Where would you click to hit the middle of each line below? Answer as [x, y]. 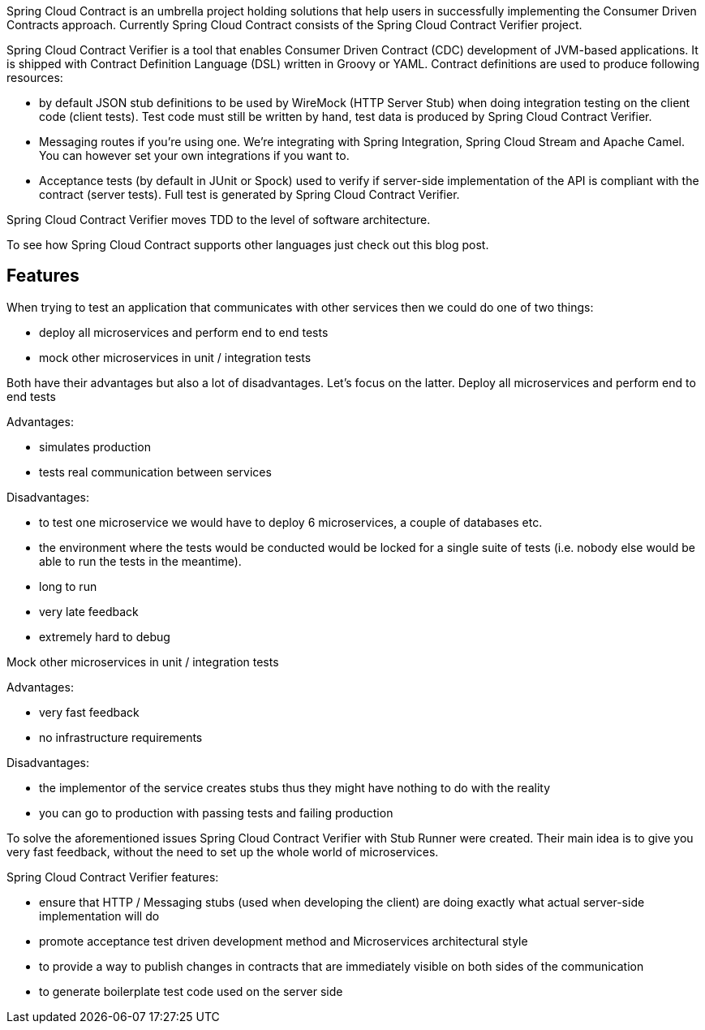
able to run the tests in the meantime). [140, 561]
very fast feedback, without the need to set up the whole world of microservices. [223, 851]
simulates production [95, 446]
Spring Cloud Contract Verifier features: [113, 877]
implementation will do [99, 916]
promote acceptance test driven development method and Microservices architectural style [284, 941]
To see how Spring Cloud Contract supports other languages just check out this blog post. [248, 245]
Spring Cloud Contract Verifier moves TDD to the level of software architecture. [219, 220]
